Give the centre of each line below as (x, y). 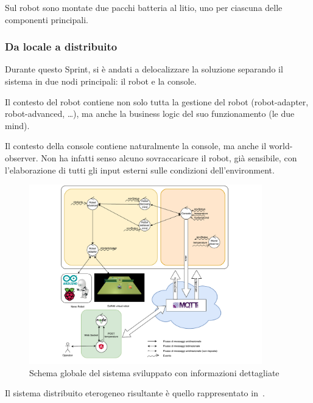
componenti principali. (47, 19)
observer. (22, 157)
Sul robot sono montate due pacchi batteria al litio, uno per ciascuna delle (144, 7)
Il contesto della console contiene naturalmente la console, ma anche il (136, 146)
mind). (17, 125)
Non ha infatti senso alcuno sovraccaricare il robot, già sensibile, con (169, 157)
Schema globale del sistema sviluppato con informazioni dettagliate (154, 372)
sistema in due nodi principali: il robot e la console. (101, 81)
